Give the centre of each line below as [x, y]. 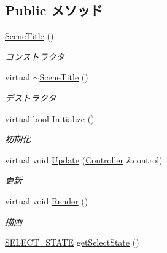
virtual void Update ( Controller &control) [84, 159]
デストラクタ [31, 97]
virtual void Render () [47, 200]
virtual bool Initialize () [50, 118]
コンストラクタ [35, 56]
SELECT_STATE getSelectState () [72, 242]
